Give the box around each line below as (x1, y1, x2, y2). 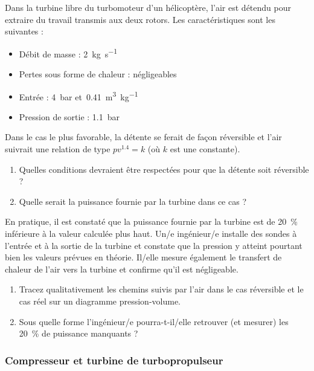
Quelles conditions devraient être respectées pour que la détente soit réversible (19, 163, 309, 175)
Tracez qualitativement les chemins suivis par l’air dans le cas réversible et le (19, 283, 304, 295)
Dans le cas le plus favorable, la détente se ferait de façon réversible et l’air (5, 131, 282, 143)
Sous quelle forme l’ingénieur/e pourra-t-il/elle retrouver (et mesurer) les (19, 315, 289, 327)
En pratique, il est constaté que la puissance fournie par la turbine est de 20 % (5, 215, 298, 228)
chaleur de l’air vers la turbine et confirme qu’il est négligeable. (5, 262, 239, 275)
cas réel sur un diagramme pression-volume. (19, 295, 181, 307)
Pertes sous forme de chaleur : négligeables (19, 68, 177, 80)
